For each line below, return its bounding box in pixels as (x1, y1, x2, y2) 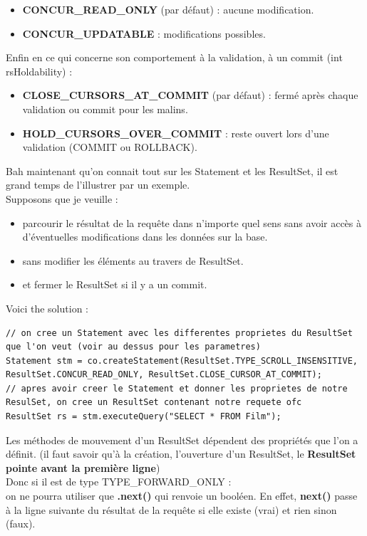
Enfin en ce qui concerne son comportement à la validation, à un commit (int (6, 50, 343, 65)
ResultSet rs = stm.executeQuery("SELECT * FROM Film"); (6, 411, 281, 422)
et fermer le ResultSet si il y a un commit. (22, 277, 207, 292)
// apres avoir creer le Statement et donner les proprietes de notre (6, 383, 348, 394)
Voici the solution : (6, 300, 88, 315)
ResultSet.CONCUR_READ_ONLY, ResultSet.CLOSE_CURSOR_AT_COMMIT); (6, 369, 322, 380)
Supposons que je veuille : (6, 191, 118, 206)
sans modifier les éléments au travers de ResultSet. (22, 253, 244, 268)
